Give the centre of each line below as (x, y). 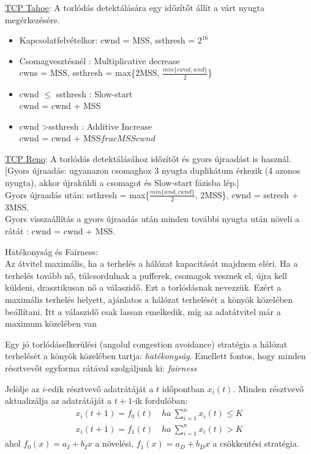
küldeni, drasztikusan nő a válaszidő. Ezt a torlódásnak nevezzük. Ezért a (143, 287)
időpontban (183, 388)
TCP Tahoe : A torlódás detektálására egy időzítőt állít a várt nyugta (135, 7)
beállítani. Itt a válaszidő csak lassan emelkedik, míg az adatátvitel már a (143, 311)
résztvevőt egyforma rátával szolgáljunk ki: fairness (101, 367)
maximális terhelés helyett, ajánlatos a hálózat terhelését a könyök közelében (149, 299)
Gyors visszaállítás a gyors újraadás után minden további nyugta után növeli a (152, 219)
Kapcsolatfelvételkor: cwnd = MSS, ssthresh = (107, 40)
